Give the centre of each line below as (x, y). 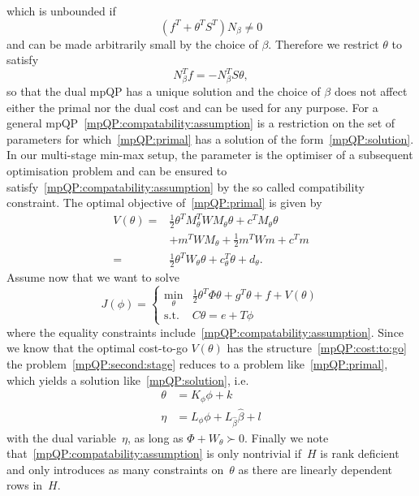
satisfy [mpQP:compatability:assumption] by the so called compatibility (186, 186)
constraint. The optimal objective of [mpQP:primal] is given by (164, 203)
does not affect (371, 91)
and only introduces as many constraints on (115, 469)
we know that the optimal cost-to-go (97, 348)
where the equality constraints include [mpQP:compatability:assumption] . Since (205, 332)
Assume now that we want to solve (93, 276)
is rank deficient (360, 453)
